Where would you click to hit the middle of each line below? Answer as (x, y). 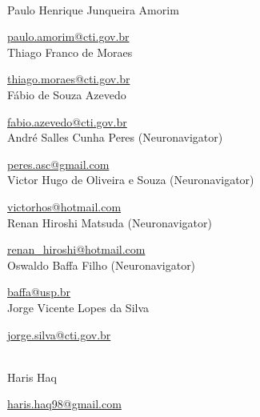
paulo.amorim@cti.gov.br (68, 36)
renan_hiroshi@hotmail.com (76, 249)
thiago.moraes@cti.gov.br (69, 79)
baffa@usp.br (39, 292)
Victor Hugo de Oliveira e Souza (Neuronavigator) (131, 180)
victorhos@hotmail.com (64, 206)
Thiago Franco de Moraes (70, 52)
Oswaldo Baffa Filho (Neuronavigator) (102, 265)
